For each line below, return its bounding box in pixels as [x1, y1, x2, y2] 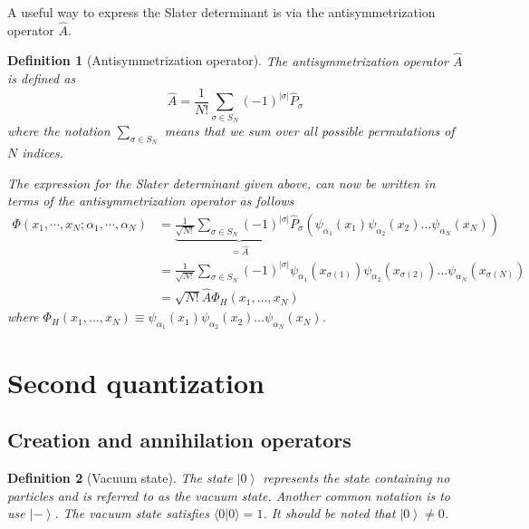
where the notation [7, 121, 111, 140]
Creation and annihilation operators [7, 426, 351, 454]
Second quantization [7, 363, 264, 400]
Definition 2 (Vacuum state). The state [7, 467, 233, 486]
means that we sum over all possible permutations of [164, 121, 455, 140]
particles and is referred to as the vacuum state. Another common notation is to [7, 486, 450, 505]
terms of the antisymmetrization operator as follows [7, 191, 294, 210]
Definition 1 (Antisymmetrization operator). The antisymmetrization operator [7, 51, 448, 70]
